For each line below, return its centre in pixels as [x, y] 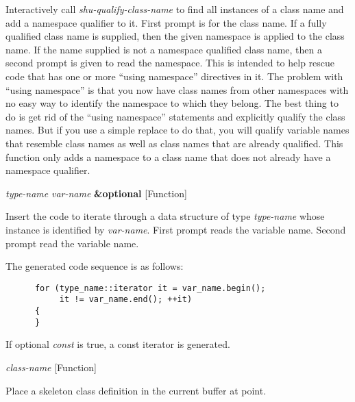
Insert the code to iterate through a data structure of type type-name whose [165, 216]
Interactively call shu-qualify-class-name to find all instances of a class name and [175, 9]
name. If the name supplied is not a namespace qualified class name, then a [164, 49]
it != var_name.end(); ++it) [126, 300]
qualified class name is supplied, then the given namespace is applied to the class [175, 36]
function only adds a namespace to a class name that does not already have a [168, 156]
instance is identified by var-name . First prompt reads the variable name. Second [176, 229]
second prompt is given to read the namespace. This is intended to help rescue [170, 63]
